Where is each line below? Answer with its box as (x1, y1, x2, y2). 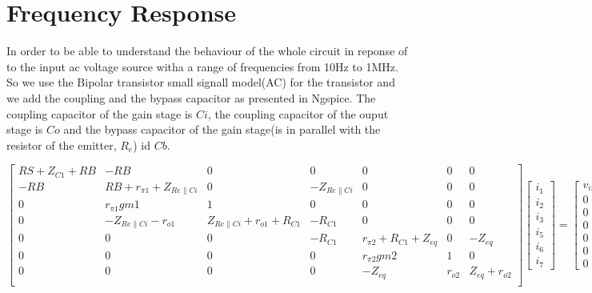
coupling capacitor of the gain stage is (6, 105, 193, 122)
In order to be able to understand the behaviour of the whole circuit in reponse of (6, 42, 408, 59)
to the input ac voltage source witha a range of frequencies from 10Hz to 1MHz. (6, 58, 398, 74)
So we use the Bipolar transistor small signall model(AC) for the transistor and (6, 74, 395, 90)
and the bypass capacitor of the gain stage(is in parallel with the (63, 121, 381, 138)
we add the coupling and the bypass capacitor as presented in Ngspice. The (6, 89, 376, 106)
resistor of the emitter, (6, 136, 117, 153)
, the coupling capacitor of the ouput (207, 105, 389, 122)
